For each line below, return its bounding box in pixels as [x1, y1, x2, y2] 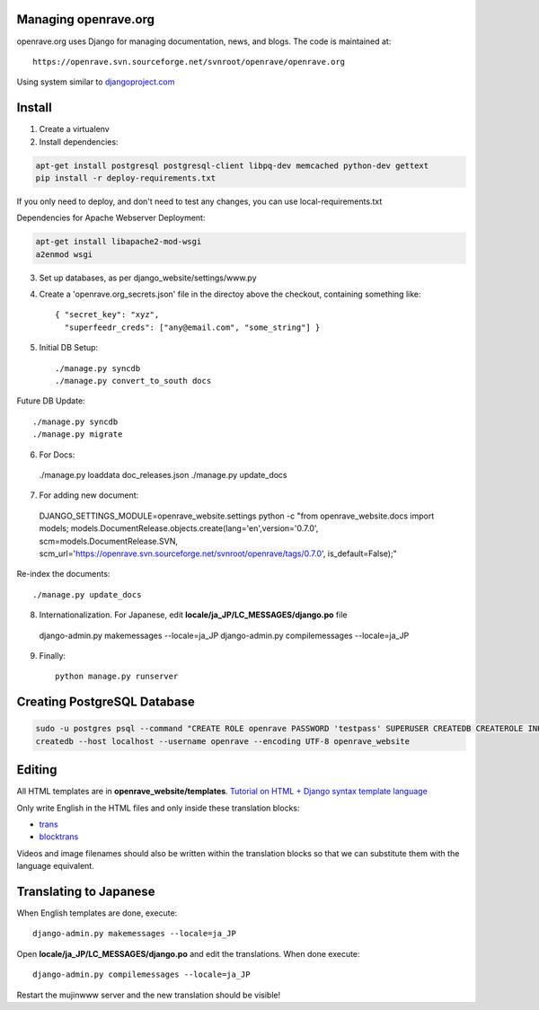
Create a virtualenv [39, 124, 110, 135]
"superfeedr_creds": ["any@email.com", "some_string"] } [64, 322, 321, 332]
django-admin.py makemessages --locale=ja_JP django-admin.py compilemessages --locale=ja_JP [39, 630, 410, 641]
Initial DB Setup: [39, 342, 99, 353]
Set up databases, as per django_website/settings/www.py [39, 272, 257, 283]
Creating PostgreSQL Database [16, 695, 195, 710]
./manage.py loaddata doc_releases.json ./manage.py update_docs [39, 470, 287, 480]
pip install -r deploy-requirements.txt [35, 173, 216, 183]
